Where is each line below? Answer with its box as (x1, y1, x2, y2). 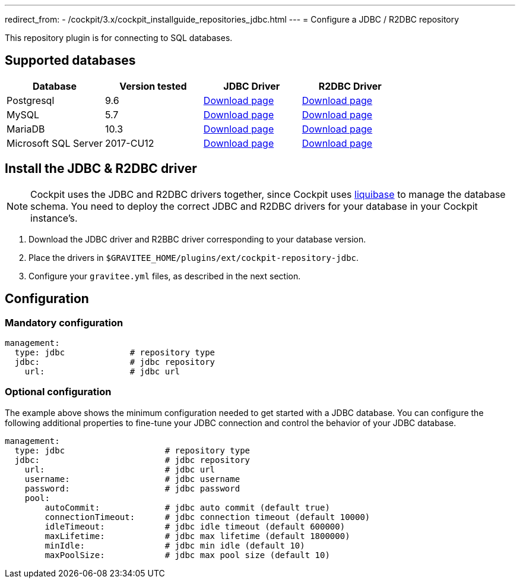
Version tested (119, 80, 187, 92)
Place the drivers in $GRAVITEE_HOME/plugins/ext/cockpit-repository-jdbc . (28, 252, 359, 263)
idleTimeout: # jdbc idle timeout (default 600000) (45, 521, 345, 531)
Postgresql (7, 94, 55, 106)
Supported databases (5, 53, 136, 68)
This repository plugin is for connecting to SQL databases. (5, 33, 233, 43)
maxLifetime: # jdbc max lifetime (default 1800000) (45, 531, 350, 541)
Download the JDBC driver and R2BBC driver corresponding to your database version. (28, 234, 366, 244)
